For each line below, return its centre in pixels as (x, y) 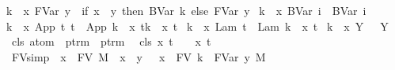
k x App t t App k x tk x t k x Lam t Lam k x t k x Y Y (197, 26)
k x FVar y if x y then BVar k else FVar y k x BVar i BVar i (186, 10)
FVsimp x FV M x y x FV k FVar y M (139, 56)
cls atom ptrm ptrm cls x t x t (111, 41)
